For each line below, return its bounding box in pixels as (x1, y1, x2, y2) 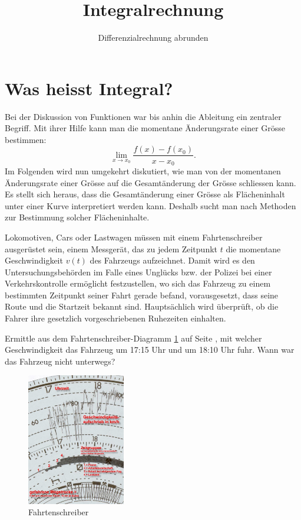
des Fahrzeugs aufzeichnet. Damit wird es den (90, 254, 255, 266)
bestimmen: (5, 133, 47, 145)
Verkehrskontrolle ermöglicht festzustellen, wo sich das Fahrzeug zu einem (5, 277, 271, 290)
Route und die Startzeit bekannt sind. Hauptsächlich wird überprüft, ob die (5, 300, 279, 313)
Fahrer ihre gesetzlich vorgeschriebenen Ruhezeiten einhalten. (5, 312, 226, 324)
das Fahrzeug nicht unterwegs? (5, 355, 115, 367)
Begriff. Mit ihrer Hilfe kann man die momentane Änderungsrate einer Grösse (5, 122, 286, 134)
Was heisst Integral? (5, 76, 173, 100)
